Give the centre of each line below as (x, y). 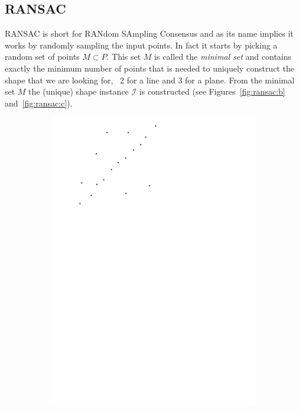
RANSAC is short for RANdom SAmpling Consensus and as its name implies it (149, 33)
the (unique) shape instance (79, 91)
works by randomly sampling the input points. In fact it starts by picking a (141, 45)
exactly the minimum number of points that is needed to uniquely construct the (149, 68)
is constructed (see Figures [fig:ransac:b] (212, 91)
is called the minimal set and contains (223, 57)
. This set (124, 57)
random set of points (42, 57)
